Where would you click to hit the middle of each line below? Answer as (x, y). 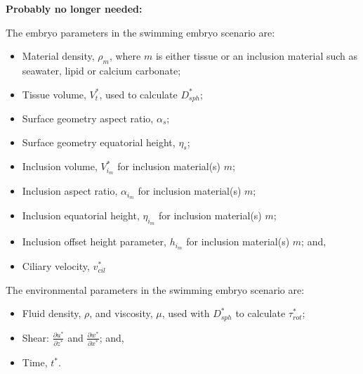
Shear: (35, 337)
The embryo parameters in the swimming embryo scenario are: (140, 32)
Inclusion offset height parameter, (94, 241)
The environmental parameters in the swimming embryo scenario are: (155, 289)
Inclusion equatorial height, (81, 215)
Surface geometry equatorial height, (99, 142)
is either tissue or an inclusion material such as (257, 56)
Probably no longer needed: (74, 8)
